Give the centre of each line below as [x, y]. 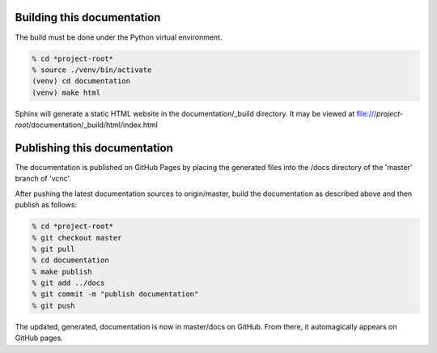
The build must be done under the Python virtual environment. [119, 37]
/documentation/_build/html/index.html [93, 125]
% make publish [62, 272]
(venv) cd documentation [81, 81]
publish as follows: [46, 205]
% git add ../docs [68, 283]
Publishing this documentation [94, 148]
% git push [53, 305]
